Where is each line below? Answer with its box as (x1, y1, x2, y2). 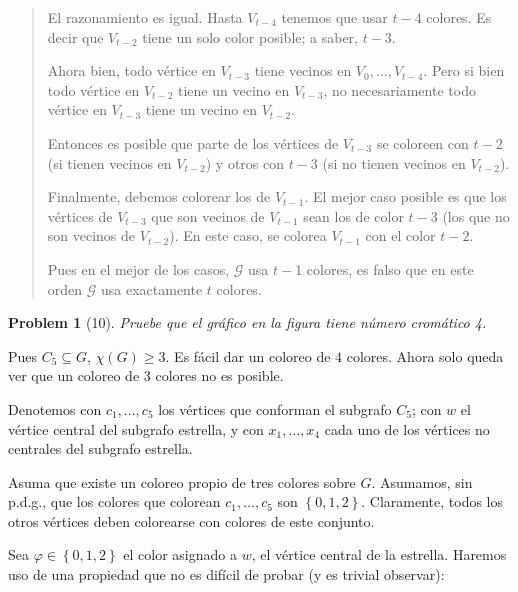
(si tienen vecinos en (47, 152, 172, 173)
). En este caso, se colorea (169, 225, 327, 246)
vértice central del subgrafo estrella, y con (8, 418, 264, 439)
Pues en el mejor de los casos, (47, 258, 230, 279)
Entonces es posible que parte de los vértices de (47, 132, 339, 153)
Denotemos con (8, 398, 102, 419)
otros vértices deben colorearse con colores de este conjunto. (8, 510, 375, 531)
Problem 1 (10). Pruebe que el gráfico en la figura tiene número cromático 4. (8, 312, 487, 333)
